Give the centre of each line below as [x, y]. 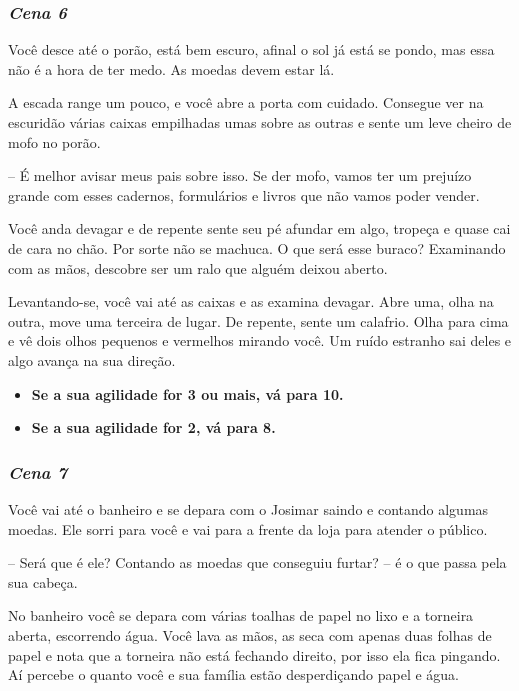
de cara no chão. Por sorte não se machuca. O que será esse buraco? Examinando [257, 247]
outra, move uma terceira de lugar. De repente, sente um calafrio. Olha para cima [258, 320]
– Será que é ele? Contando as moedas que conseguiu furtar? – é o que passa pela [257, 562]
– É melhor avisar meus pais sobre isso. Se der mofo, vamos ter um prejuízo [240, 175]
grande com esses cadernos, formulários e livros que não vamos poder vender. [244, 194]
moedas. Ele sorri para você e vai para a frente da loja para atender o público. [248, 528]
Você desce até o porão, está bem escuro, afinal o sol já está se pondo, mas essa [251, 49]
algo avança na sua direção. [92, 359]
